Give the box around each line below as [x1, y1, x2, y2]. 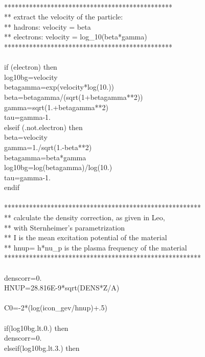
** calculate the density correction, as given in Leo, [4, 212, 165, 223]
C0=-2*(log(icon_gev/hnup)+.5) [4, 302, 107, 313]
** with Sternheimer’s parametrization [4, 222, 125, 233]
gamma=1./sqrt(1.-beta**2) [4, 141, 92, 152]
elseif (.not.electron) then [4, 121, 83, 132]
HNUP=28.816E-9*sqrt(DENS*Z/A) [4, 282, 120, 293]
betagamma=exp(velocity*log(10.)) [4, 81, 115, 92]
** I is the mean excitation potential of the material [4, 232, 167, 243]
